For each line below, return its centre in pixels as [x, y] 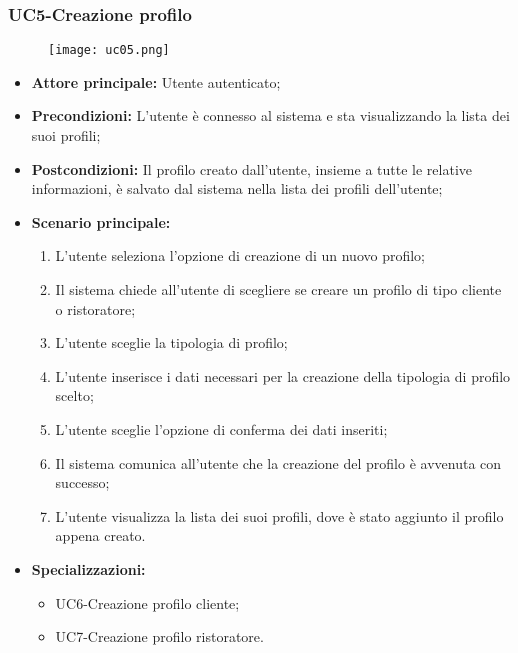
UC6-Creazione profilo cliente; [147, 602]
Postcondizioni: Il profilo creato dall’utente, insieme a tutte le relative [251, 168]
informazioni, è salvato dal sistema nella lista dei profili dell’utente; [237, 188]
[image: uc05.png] [109, 50]
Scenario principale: [101, 221]
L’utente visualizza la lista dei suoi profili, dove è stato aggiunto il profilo [279, 515]
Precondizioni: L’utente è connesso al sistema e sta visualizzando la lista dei [270, 115]
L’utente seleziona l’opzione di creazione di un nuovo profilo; [240, 255]
